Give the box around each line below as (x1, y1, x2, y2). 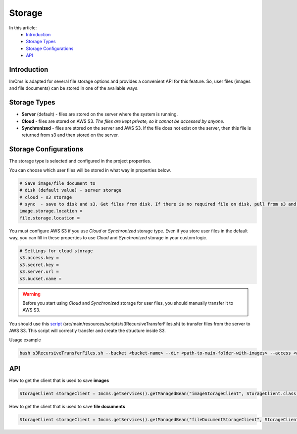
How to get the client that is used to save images (9, 378, 109, 383)
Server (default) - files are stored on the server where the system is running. (21, 111, 178, 117)
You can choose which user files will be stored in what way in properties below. (9, 167, 171, 173)
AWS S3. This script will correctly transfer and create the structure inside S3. (9, 327, 166, 334)
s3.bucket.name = (19, 275, 62, 281)
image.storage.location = (19, 208, 83, 214)
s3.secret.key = (19, 262, 59, 268)
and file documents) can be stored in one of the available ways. (9, 85, 139, 91)
